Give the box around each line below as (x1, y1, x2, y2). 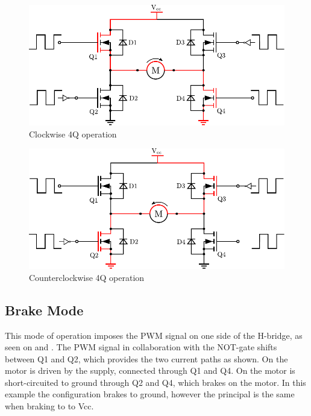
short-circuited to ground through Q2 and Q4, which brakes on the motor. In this (5, 376, 306, 388)
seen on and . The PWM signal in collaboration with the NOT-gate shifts (5, 341, 277, 353)
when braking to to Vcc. (5, 400, 94, 412)
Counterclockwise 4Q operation (29, 271, 145, 283)
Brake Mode (5, 300, 84, 319)
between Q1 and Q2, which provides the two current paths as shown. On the (5, 352, 288, 365)
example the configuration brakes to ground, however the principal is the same (5, 388, 295, 400)
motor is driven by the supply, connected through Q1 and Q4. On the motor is (5, 364, 295, 377)
